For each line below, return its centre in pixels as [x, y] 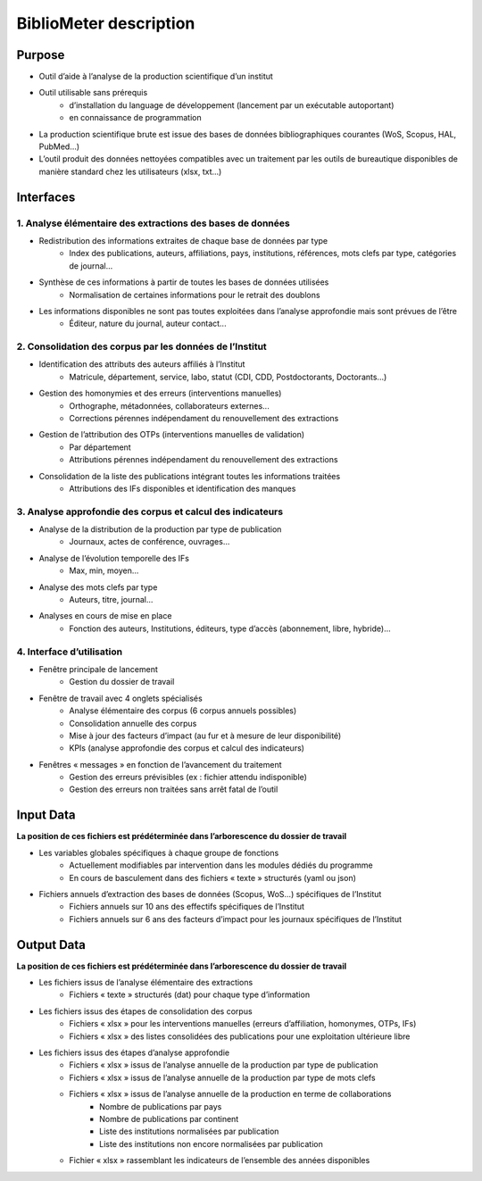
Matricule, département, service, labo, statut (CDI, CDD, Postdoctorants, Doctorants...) [228, 377]
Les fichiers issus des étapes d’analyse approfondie [134, 1052]
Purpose [41, 55]
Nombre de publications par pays [161, 1106]
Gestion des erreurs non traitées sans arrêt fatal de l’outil [174, 789]
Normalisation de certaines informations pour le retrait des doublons [195, 295]
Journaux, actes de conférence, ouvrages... [150, 542]
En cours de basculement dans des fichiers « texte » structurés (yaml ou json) [213, 877]
